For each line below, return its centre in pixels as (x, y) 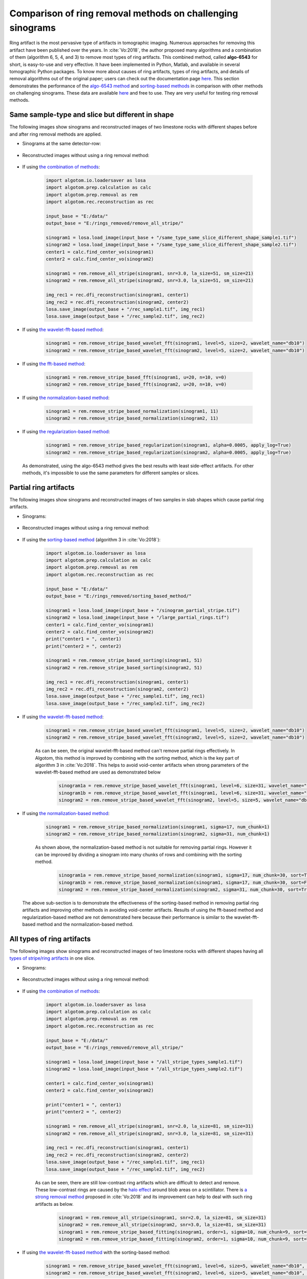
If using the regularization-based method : (66, 432)
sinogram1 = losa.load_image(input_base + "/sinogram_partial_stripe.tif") (143, 610)
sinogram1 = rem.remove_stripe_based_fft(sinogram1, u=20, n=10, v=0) (136, 377)
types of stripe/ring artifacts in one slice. (52, 958)
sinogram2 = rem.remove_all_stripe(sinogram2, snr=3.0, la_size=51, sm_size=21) (150, 281)
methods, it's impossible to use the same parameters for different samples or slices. (111, 473)
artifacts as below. (54, 1204)
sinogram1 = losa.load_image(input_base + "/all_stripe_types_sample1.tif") (144, 1062)
